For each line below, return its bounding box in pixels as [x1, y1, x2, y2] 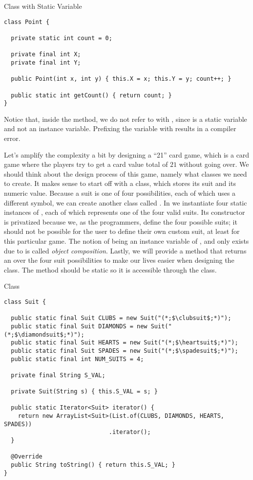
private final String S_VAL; [11, 371, 105, 379]
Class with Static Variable [4, 1, 82, 11]
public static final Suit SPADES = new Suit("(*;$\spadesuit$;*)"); [11, 347, 238, 354]
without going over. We [179, 159, 249, 169]
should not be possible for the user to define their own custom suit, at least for [4, 226, 240, 236]
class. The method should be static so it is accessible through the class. [4, 264, 217, 274]
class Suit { [4, 298, 46, 305]
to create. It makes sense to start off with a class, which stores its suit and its [4, 178, 236, 188]
